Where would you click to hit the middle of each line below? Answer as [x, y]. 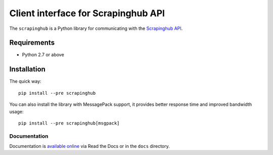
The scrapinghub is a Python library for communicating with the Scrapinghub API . [96, 28]
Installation [27, 69]
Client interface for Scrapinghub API [87, 13]
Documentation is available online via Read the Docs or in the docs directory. [90, 146]
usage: [16, 111]
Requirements [32, 43]
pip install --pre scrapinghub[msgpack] [69, 123]
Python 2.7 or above [43, 55]
